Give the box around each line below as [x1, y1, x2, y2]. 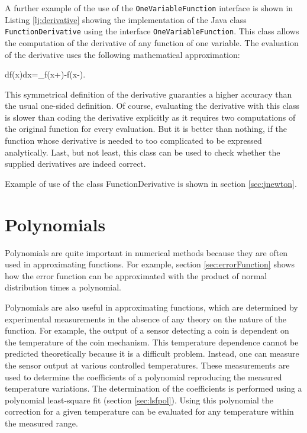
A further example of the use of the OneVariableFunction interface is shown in [5, 2, 293, 14]
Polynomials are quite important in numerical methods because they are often [5, 246, 288, 258]
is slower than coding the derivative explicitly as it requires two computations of [5, 111, 296, 123]
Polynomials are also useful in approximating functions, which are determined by [5, 300, 298, 313]
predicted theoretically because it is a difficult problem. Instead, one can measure [5, 347, 299, 360]
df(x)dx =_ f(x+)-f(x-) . [5, 68, 86, 80]
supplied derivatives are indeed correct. [5, 157, 146, 170]
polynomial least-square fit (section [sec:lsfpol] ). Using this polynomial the [5, 393, 274, 406]
